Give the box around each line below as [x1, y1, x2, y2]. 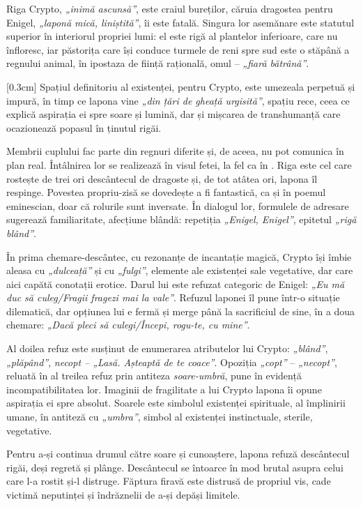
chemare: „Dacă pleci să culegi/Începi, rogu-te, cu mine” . [6, 317, 250, 332]
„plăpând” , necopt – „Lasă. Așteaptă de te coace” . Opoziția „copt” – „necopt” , [6, 354, 337, 369]
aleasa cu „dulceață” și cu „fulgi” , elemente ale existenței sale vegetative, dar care [6, 263, 353, 278]
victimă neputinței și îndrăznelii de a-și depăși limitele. [6, 487, 240, 501]
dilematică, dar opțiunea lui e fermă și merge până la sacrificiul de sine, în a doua [6, 303, 355, 318]
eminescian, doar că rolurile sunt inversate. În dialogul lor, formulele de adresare [6, 198, 349, 213]
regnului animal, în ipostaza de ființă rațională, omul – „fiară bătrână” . [6, 56, 309, 70]
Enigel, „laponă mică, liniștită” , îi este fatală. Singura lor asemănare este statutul [6, 15, 355, 29]
